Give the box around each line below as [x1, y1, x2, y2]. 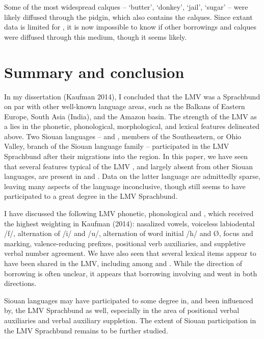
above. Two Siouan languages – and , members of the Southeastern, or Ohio [4, 131, 242, 141]
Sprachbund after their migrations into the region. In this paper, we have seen [4, 151, 248, 162]
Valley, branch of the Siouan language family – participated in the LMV [4, 141, 229, 151]
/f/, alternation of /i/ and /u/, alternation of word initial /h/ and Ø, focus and [4, 228, 253, 239]
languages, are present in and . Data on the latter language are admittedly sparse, [4, 171, 260, 181]
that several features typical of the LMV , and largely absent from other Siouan [4, 161, 253, 171]
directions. [4, 278, 37, 289]
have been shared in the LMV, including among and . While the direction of [4, 258, 243, 268]
